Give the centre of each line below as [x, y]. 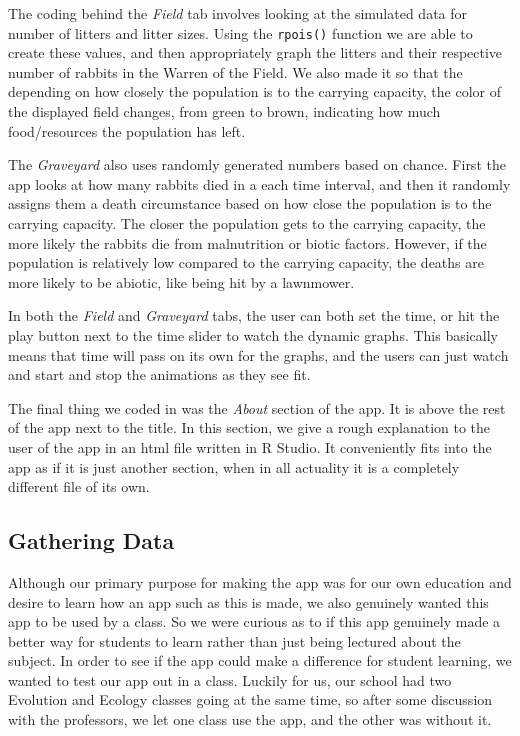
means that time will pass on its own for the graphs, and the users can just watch [258, 354]
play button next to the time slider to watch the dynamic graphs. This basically [253, 334]
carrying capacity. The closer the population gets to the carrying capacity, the [247, 223]
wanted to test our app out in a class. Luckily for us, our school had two [230, 679]
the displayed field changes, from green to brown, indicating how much [224, 111]
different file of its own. [79, 486]
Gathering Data [91, 540]
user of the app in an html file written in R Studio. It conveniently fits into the [250, 446]
